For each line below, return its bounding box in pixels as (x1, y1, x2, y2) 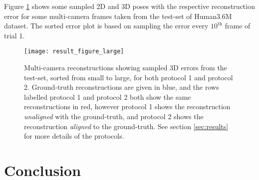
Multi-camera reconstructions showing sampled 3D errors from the (24, 62, 227, 73)
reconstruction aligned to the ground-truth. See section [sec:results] (24, 121, 229, 131)
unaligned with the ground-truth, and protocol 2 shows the (24, 111, 204, 121)
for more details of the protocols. (24, 131, 124, 141)
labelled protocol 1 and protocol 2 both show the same (24, 91, 191, 102)
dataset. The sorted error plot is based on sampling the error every (4, 20, 209, 31)
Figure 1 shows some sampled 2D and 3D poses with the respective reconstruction (4, 1, 255, 11)
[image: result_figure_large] (24, 48, 124, 55)
